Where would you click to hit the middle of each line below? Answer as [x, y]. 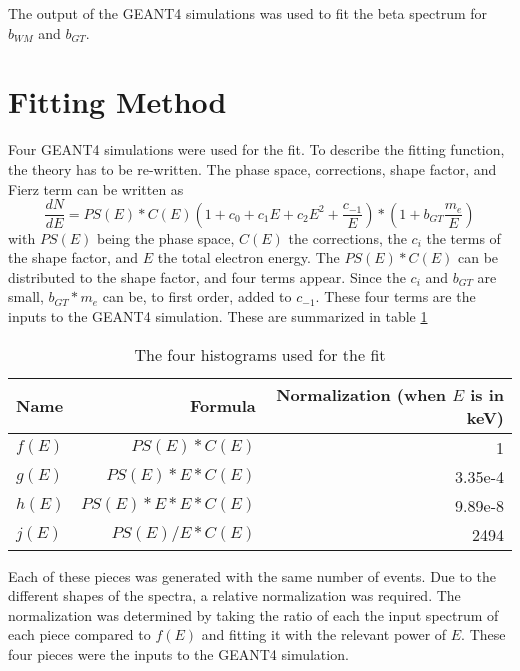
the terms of [463, 237]
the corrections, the [347, 237]
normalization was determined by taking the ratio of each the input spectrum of [253, 614]
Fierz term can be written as [96, 188]
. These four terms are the [395, 296]
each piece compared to [79, 634]
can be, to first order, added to [197, 296]
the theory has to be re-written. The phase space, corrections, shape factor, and [252, 168]
